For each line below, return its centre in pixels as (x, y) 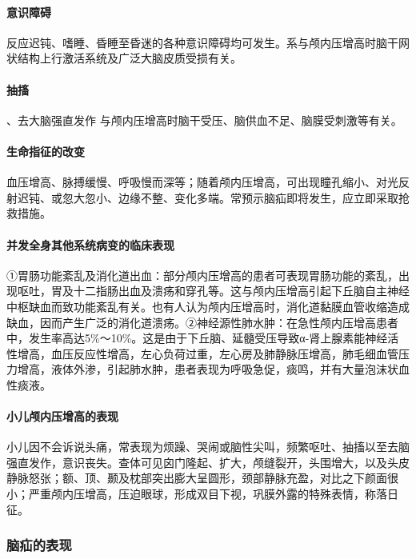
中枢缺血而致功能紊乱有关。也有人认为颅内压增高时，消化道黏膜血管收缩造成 (208, 306)
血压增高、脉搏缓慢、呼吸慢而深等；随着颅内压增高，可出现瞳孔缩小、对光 (202, 182)
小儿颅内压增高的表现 (62, 416)
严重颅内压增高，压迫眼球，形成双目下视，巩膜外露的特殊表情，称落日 (213, 494)
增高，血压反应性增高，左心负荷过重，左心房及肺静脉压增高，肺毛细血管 (208, 353)
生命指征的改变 (46, 151)
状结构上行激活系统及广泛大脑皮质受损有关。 (124, 58)
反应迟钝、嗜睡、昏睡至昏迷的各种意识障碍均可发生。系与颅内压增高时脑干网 (208, 42)
